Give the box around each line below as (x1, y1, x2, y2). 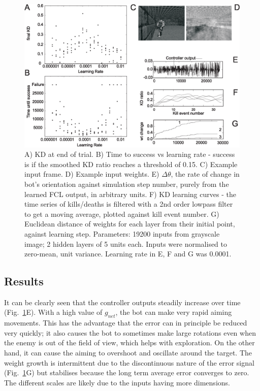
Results (4, 273, 44, 289)
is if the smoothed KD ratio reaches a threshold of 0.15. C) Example (24, 158, 238, 169)
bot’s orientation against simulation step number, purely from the (24, 178, 229, 189)
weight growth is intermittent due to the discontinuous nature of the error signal (4, 357, 254, 368)
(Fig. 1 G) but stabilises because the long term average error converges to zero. (4, 367, 249, 378)
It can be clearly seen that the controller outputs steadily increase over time (4, 297, 241, 307)
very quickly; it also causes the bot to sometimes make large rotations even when (4, 327, 256, 338)
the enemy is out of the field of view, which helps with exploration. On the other (4, 337, 255, 348)
